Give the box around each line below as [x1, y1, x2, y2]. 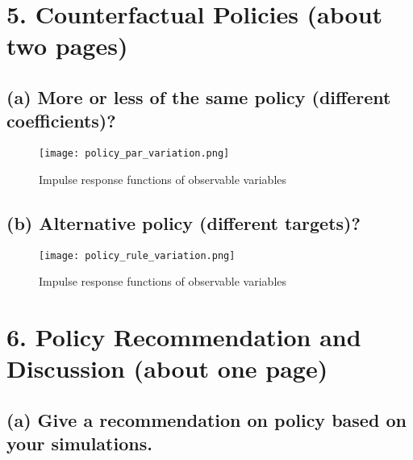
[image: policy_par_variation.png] [39, 148, 230, 160]
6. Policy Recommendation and [6, 320, 361, 353]
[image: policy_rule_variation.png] [39, 249, 236, 261]
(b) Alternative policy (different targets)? [6, 210, 361, 235]
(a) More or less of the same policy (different [6, 84, 391, 109]
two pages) [6, 29, 128, 62]
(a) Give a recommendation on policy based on [6, 407, 407, 432]
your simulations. [6, 431, 152, 456]
